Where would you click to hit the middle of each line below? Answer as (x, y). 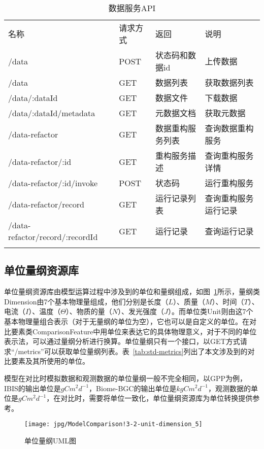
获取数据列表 (229, 82)
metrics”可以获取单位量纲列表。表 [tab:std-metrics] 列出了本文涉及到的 (133, 351)
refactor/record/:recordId (53, 237)
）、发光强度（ (141, 311)
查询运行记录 (229, 231)
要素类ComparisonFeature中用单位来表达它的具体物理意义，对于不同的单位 (134, 331)
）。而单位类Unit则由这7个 (210, 311)
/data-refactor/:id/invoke (53, 183)
